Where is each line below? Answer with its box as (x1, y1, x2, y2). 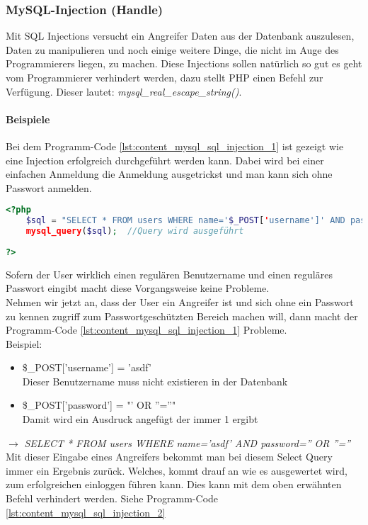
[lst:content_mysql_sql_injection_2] (6, 504, 166, 519)
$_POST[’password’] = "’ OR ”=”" (22, 397, 176, 412)
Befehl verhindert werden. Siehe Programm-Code (6, 491, 219, 506)
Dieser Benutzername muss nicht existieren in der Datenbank (22, 373, 288, 388)
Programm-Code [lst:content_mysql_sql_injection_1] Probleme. (6, 322, 287, 337)
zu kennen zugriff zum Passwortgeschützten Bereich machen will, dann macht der (6, 308, 358, 323)
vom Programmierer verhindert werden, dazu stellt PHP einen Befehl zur (6, 70, 323, 84)
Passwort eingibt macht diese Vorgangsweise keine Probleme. (6, 281, 270, 295)
